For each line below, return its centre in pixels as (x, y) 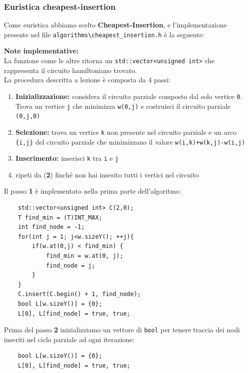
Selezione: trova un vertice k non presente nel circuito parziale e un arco (126, 132)
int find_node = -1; (51, 227)
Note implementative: (41, 51)
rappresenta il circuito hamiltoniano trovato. (71, 70)
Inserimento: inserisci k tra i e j (67, 158)
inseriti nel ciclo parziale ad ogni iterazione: (69, 339)
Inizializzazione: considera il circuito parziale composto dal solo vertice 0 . (129, 96)
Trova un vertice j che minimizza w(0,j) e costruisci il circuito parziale (123, 106)
